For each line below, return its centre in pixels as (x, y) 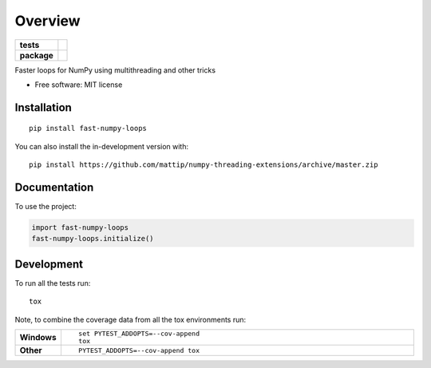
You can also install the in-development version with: (102, 146)
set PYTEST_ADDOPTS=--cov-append (139, 334)
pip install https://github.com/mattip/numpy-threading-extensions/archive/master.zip (204, 165)
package (36, 55)
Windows (38, 338)
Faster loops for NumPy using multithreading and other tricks (115, 70)
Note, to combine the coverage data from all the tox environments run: (130, 319)
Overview (47, 21)
